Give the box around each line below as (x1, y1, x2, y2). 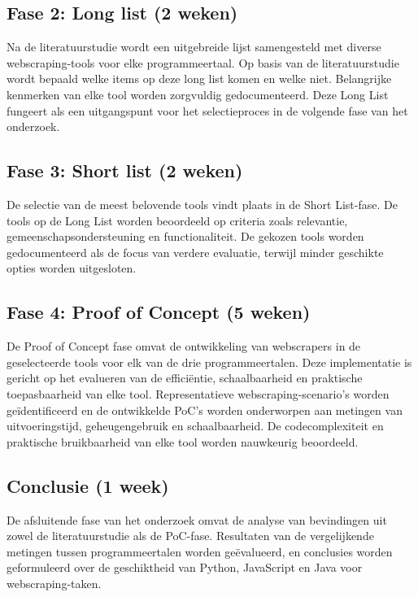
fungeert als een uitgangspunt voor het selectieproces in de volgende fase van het (7, 102, 408, 119)
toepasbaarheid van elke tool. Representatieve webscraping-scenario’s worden (7, 385, 390, 402)
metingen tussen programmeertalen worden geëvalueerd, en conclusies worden (7, 543, 393, 560)
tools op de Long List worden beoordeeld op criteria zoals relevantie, (7, 211, 348, 229)
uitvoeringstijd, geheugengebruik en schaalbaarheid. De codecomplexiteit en (7, 417, 384, 434)
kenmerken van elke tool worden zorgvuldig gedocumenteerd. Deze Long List (7, 85, 389, 102)
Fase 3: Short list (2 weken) (7, 158, 243, 183)
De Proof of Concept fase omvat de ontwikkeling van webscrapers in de (7, 338, 361, 355)
